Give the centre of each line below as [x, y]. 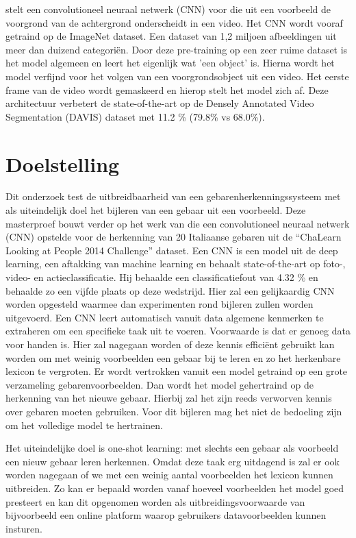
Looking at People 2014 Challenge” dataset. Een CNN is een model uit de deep [172, 250]
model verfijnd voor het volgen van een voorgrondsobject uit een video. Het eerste [177, 76]
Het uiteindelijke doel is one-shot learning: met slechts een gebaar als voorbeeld [172, 448]
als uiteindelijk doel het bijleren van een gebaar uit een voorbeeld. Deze [156, 210]
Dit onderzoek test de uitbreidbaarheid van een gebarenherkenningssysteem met [173, 196]
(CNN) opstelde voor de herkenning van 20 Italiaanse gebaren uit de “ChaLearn [174, 237]
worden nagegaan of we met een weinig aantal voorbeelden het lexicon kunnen [169, 475]
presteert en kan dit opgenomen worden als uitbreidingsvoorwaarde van [155, 501]
